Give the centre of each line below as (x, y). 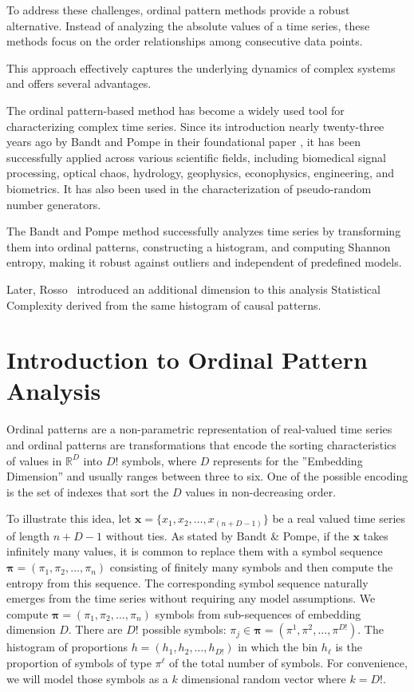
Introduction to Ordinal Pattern (187, 360)
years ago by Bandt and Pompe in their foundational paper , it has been (184, 142)
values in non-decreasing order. (261, 491)
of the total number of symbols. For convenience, (288, 663)
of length (28, 535)
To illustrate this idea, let (69, 518)
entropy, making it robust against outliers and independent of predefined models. (204, 262)
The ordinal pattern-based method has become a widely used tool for (175, 110)
